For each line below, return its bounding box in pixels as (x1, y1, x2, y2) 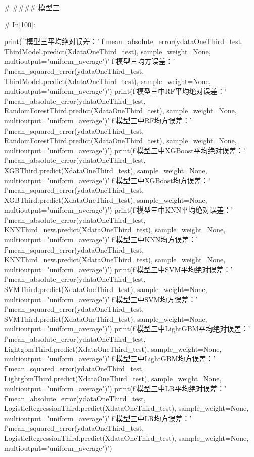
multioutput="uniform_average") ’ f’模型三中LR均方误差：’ (4, 412, 192, 423)
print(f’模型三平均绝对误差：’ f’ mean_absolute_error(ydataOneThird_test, (4, 36, 243, 47)
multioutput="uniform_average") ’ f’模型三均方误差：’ (4, 56, 175, 66)
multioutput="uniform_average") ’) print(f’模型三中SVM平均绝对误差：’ (4, 264, 233, 274)
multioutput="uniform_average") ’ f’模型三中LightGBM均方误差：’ (4, 353, 216, 364)
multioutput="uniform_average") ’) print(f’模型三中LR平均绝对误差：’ (4, 383, 227, 393)
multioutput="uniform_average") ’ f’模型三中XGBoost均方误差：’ (4, 175, 210, 185)
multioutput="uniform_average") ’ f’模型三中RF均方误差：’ (4, 115, 192, 126)
